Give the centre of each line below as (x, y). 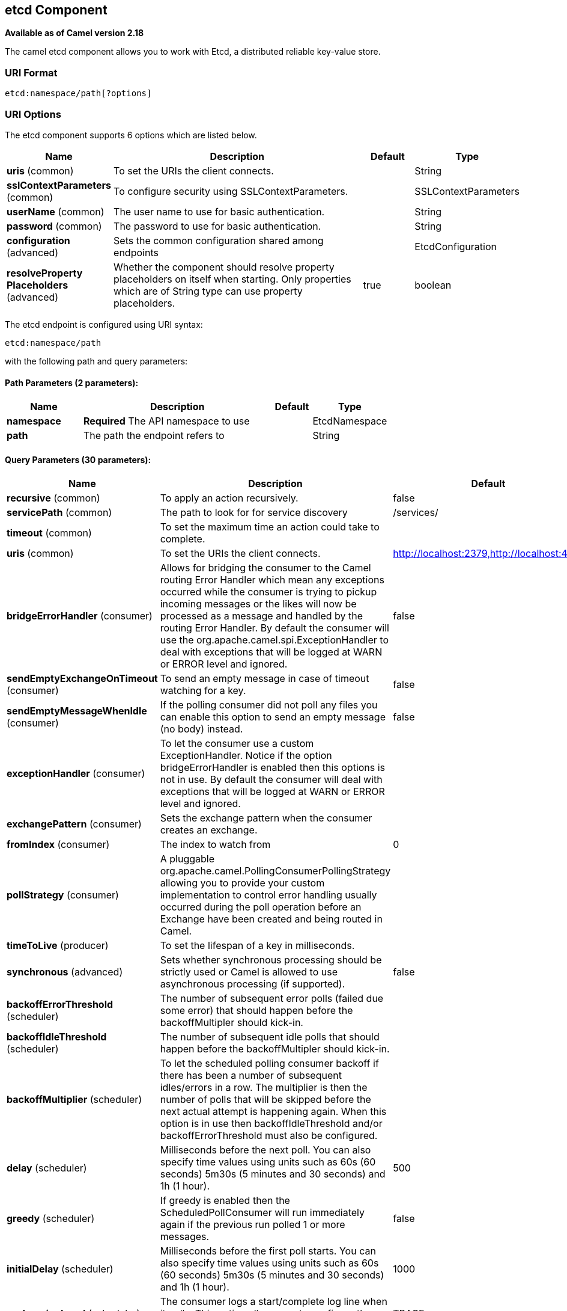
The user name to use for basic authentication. (219, 211)
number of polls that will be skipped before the (265, 1100)
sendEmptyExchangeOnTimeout (82, 679)
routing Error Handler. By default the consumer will (274, 628)
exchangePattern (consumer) (74, 824)
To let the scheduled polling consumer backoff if (269, 1064)
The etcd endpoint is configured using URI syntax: (104, 324)
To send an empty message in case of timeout (265, 679)
